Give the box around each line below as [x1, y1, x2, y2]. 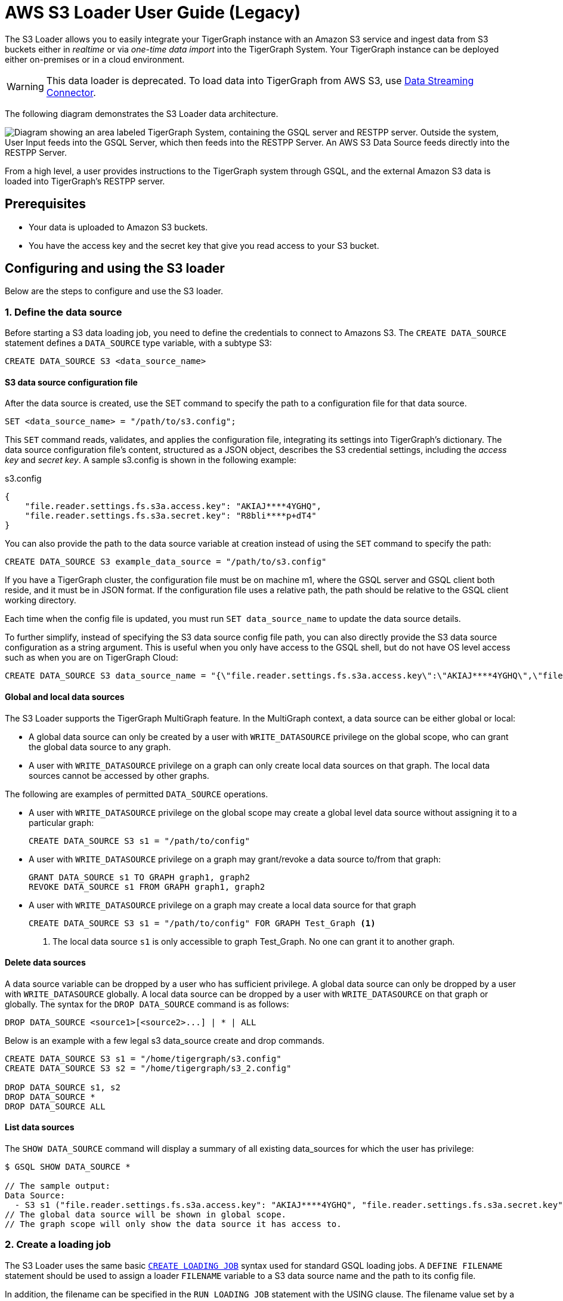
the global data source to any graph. [29, 741, 171, 752]
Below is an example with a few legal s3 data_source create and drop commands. [5, 1035, 325, 1046]
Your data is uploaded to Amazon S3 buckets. [29, 221, 208, 232]
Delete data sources [5, 957, 86, 968]
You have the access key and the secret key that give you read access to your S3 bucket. [29, 240, 379, 251]
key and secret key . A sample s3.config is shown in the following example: [5, 455, 296, 465]
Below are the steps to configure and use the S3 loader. [5, 286, 223, 297]
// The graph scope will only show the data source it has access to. [5, 1219, 342, 1229]
